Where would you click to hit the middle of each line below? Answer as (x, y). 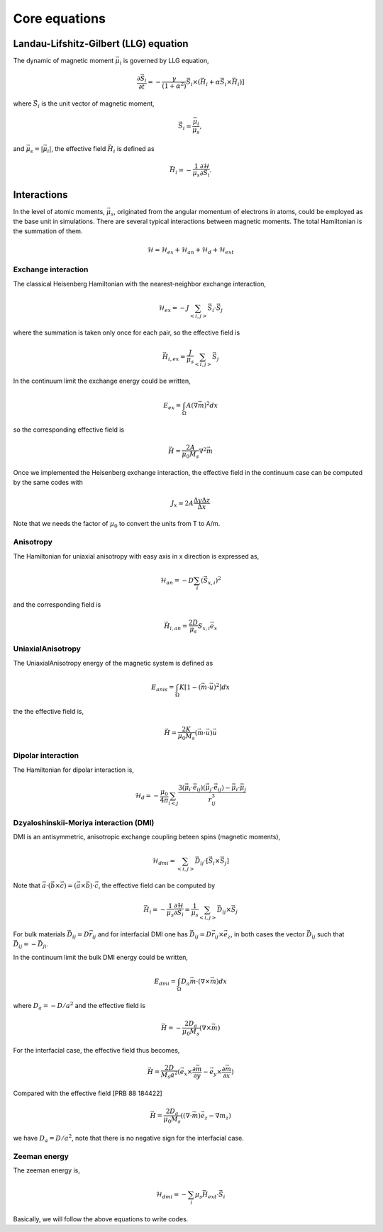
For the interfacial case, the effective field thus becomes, (96, 1050)
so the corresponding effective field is (68, 430)
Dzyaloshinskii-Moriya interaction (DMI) (84, 822)
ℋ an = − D (177, 581)
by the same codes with (48, 483)
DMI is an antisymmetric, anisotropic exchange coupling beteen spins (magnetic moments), (147, 836)
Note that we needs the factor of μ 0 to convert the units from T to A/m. (117, 525)
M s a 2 (169, 1075)
